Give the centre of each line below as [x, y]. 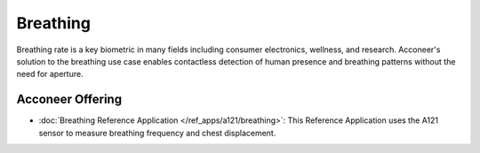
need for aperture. [50, 74]
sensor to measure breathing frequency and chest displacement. [157, 133]
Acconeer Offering [69, 99]
